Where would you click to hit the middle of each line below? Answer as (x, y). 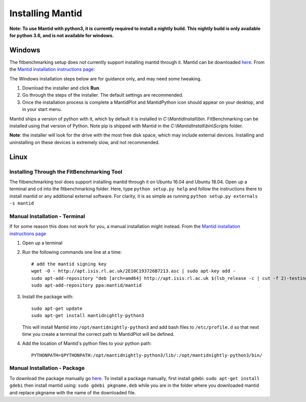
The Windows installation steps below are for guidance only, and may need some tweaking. (106, 78)
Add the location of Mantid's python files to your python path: (87, 343)
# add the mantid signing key (69, 264)
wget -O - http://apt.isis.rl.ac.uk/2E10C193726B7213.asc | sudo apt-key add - (133, 271)
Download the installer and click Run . (61, 88)
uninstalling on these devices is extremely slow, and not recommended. (85, 142)
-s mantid (22, 203)
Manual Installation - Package (47, 368)
